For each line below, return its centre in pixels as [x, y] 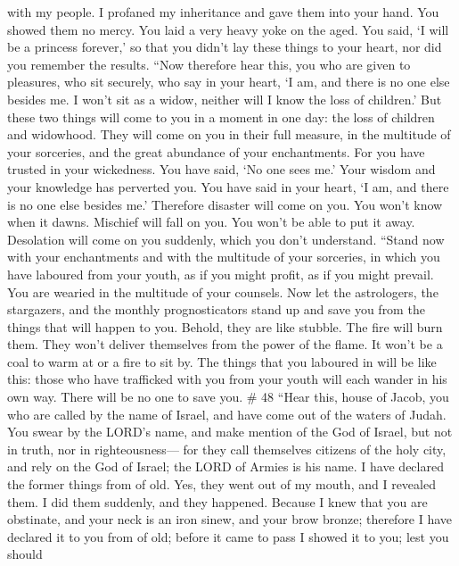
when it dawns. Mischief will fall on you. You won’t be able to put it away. [211, 222]
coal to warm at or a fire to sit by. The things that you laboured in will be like [222, 361]
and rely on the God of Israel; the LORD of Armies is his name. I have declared [225, 466]
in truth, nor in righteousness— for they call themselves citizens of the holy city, [227, 449]
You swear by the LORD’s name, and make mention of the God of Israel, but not [230, 432]
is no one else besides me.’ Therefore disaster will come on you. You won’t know [225, 204]
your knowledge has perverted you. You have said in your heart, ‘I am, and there [228, 186]
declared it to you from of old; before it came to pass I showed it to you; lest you [228, 536]
